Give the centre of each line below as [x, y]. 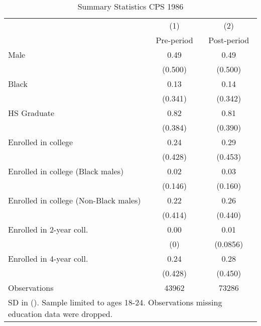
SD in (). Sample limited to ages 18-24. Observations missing [115, 302]
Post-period [229, 40]
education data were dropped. [60, 314]
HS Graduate [31, 113]
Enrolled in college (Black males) [66, 171]
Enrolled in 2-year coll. [48, 229]
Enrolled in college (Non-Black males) [75, 200]
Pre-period [174, 40]
